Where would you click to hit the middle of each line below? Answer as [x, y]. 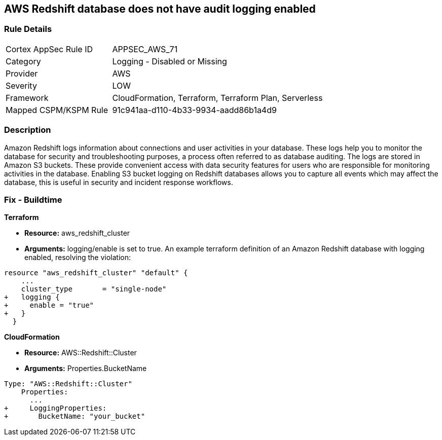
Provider [22, 73]
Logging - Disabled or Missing [170, 61]
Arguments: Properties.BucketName [86, 369]
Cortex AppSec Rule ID [49, 49]
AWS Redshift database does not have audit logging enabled [160, 9]
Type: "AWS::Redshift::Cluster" [68, 384]
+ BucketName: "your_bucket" [75, 416]
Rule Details [28, 29]
